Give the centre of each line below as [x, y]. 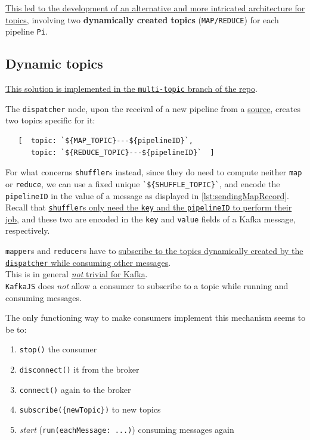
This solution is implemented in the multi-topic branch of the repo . [131, 89]
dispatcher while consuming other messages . [88, 262]
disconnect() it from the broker [79, 369]
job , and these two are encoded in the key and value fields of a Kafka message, [151, 219]
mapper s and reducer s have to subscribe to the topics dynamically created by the [154, 251]
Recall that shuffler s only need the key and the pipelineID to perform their [149, 207]
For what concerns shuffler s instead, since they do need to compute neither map [154, 172]
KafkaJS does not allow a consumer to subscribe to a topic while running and [147, 285]
